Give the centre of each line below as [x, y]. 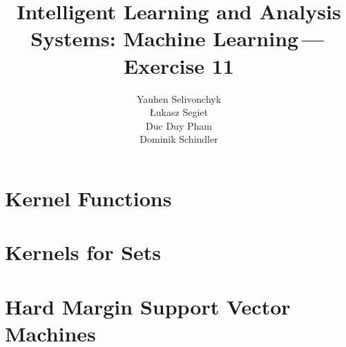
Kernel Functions [88, 198]
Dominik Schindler [179, 139]
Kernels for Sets [83, 252]
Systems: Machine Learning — [177, 38]
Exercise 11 [179, 65]
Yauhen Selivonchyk [179, 98]
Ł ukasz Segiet [179, 112]
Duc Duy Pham [179, 125]
